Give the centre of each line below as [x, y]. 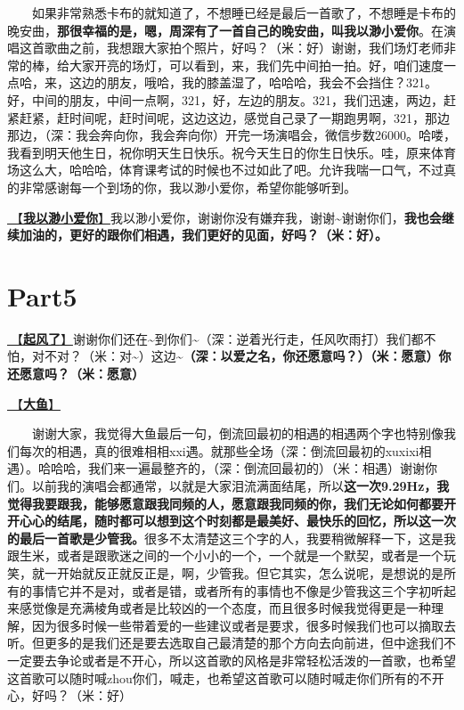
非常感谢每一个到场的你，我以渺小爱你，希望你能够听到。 [187, 187]
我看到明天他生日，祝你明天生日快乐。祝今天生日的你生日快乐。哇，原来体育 [232, 152]
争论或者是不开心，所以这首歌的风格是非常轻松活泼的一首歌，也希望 [256, 660]
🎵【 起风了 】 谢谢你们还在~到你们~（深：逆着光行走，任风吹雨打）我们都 [216, 338]
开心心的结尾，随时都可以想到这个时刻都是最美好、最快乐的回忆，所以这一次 [232, 521]
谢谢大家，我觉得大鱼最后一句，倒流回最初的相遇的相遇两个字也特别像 [238, 433]
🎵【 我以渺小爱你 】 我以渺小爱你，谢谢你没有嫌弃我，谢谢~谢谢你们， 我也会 [224, 217]
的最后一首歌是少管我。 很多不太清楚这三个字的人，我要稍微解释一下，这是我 [232, 538]
